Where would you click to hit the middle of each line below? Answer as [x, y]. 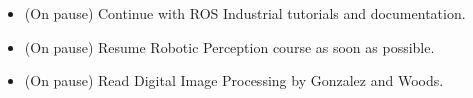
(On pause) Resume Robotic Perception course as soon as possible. [229, 46]
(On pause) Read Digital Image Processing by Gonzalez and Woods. [234, 80]
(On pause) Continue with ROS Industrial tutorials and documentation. [245, 13]
